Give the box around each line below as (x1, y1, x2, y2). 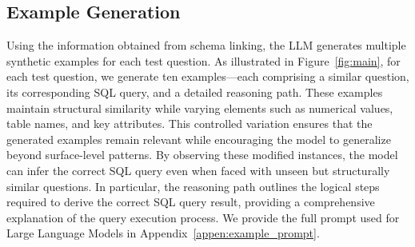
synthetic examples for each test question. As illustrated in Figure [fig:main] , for (6, 52, 401, 69)
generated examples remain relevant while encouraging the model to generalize (6, 130, 391, 147)
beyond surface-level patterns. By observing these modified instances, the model (6, 146, 398, 163)
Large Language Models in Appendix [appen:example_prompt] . (6, 225, 320, 241)
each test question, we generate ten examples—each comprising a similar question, (6, 68, 409, 85)
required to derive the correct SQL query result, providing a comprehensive (6, 193, 375, 210)
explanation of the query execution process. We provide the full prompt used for (6, 209, 400, 225)
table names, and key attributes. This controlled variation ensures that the (6, 115, 373, 132)
